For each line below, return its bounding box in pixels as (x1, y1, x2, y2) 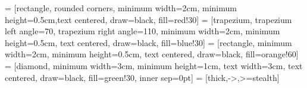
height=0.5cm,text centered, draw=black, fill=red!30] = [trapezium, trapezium (5, 13, 292, 25)
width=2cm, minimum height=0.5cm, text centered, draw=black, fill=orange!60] (5, 48, 299, 60)
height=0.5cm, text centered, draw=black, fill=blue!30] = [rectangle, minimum (5, 36, 292, 48)
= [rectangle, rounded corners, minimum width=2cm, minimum (5, 2, 237, 14)
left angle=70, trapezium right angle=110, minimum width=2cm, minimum (5, 25, 280, 37)
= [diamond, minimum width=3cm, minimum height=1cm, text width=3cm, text (5, 59, 303, 71)
